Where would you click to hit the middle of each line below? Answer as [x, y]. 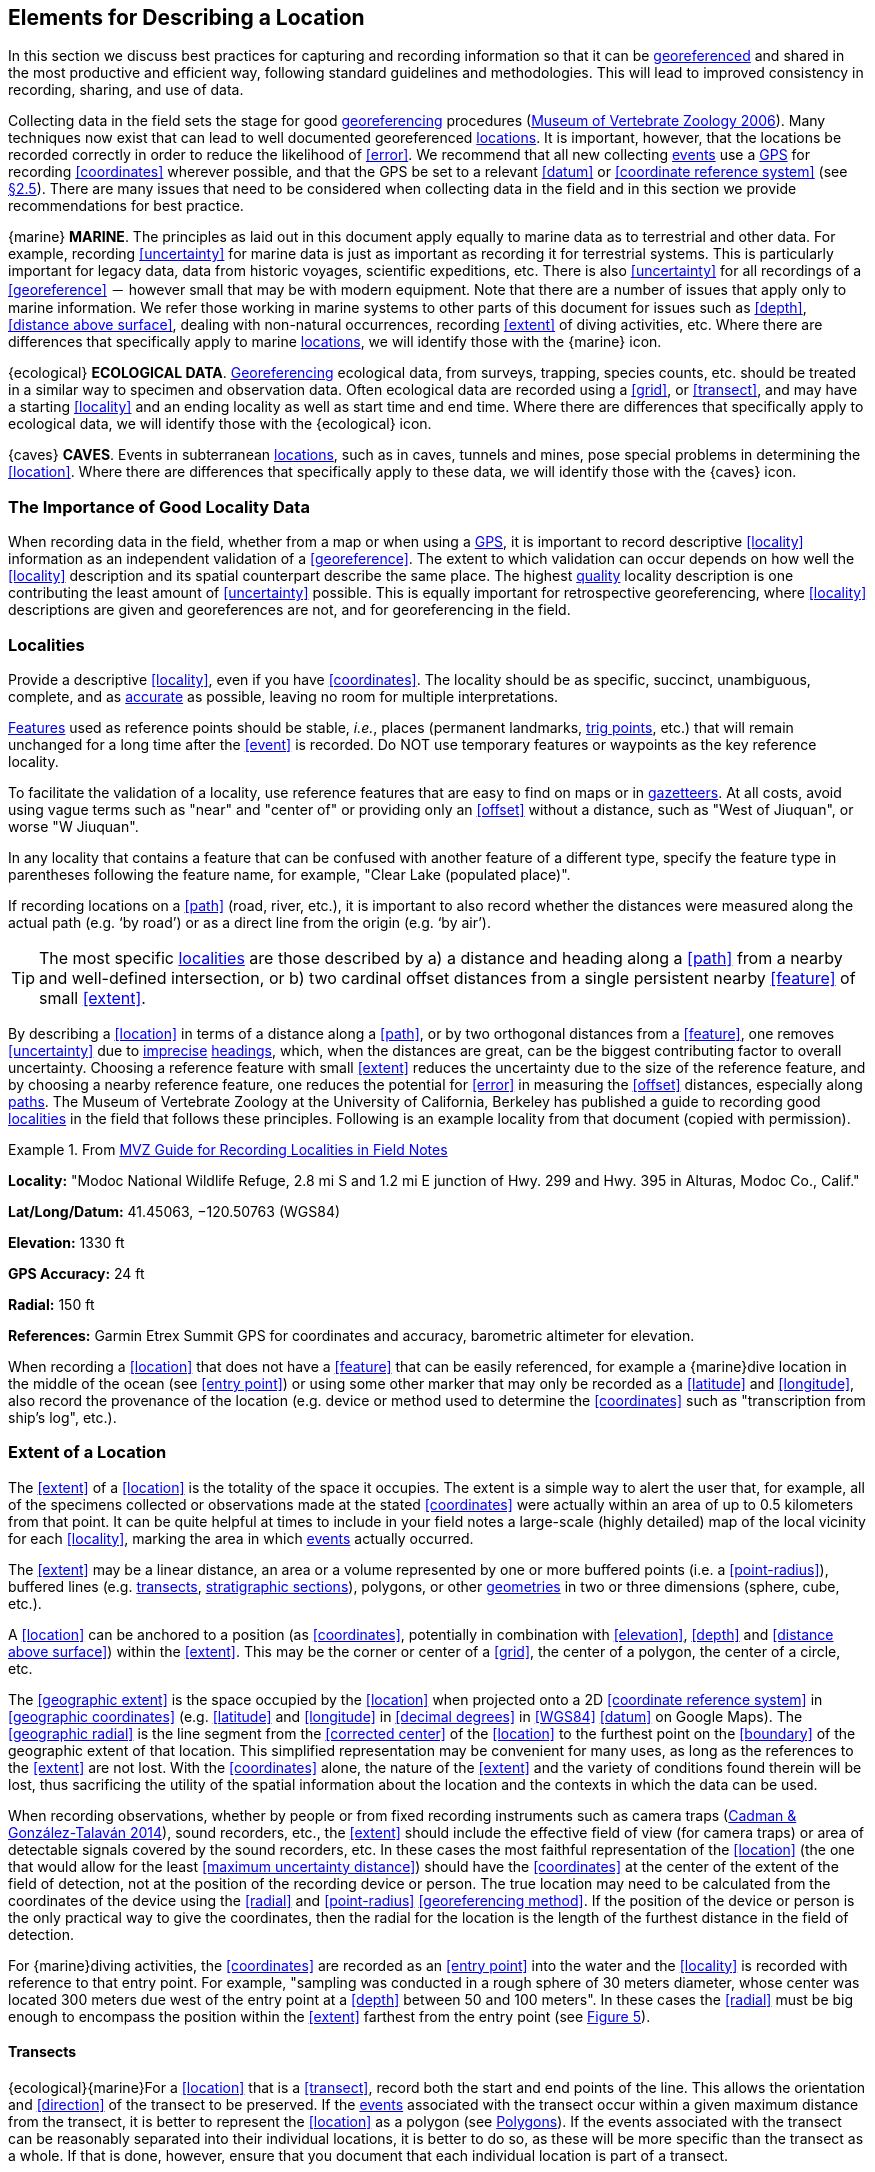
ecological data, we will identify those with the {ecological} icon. [220, 424]
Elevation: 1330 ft [66, 1242]
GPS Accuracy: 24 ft [76, 1273]
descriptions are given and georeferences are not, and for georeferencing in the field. [289, 610]
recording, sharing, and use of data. [126, 90]
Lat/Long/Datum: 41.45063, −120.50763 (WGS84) [174, 1211]
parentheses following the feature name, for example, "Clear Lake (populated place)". [289, 874]
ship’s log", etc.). [62, 1417]
